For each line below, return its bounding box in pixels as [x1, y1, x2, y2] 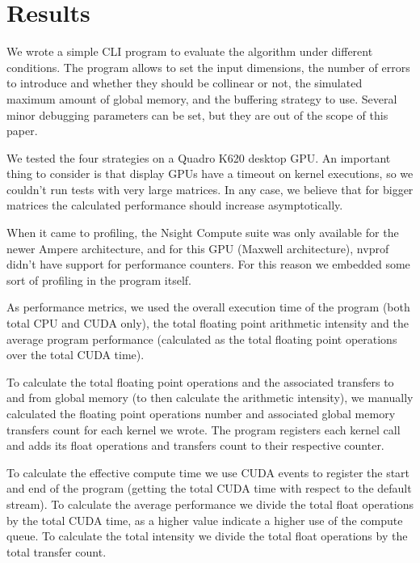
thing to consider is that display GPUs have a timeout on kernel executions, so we [6, 165, 414, 182]
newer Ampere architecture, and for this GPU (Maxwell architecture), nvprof [6, 239, 389, 256]
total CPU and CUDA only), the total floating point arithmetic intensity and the [6, 315, 409, 332]
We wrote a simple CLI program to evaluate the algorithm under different [6, 43, 373, 60]
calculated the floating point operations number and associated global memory [6, 405, 396, 421]
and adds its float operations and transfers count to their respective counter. [6, 437, 384, 454]
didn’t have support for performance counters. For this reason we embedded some [6, 256, 410, 273]
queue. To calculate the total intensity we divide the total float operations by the [6, 527, 408, 544]
